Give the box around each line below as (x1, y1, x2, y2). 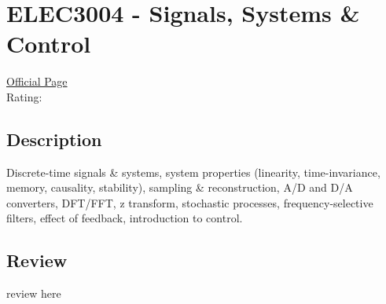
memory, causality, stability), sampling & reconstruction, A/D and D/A (6, 179, 353, 196)
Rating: (6, 88, 42, 104)
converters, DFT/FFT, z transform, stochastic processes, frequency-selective (6, 194, 373, 211)
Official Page (6, 73, 68, 90)
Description (6, 126, 102, 151)
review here (6, 285, 61, 302)
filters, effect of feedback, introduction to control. (6, 210, 243, 226)
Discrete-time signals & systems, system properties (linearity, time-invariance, (6, 163, 380, 180)
